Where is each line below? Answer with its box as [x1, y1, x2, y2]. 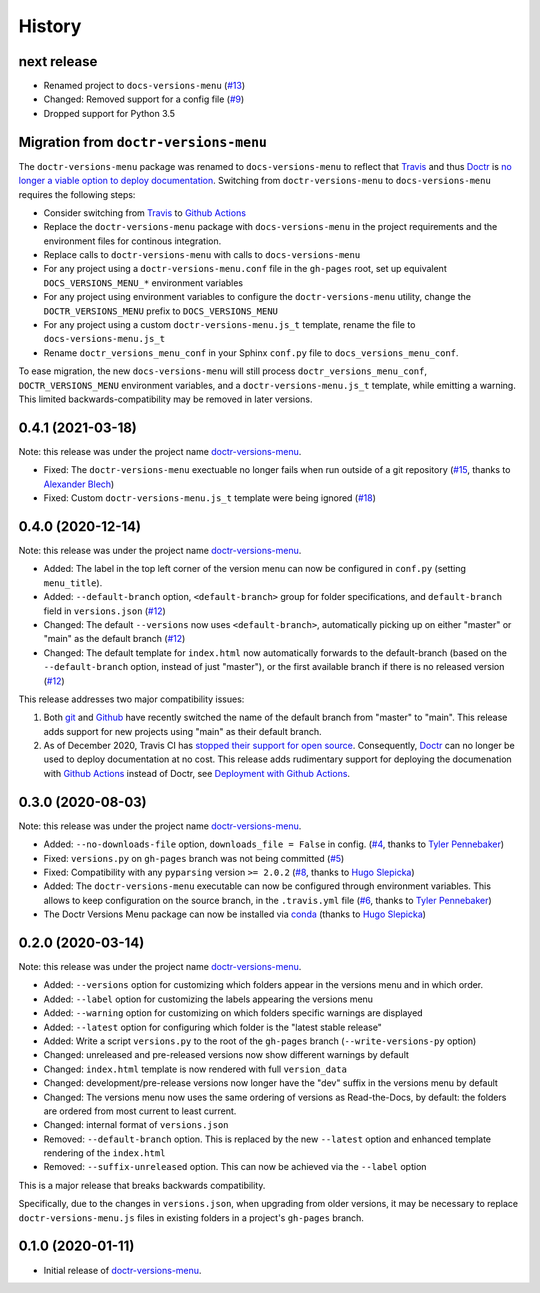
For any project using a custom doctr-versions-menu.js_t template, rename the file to [43, 319, 416, 331]
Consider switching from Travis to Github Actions [43, 206, 247, 219]
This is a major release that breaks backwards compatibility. [18, 1179, 266, 1191]
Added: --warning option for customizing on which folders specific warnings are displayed [43, 1007, 424, 1019]
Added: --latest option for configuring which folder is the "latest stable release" [43, 1021, 382, 1033]
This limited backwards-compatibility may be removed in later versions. [18, 393, 314, 405]
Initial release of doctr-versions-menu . [43, 1264, 202, 1276]
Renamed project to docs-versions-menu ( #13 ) [43, 80, 245, 92]
